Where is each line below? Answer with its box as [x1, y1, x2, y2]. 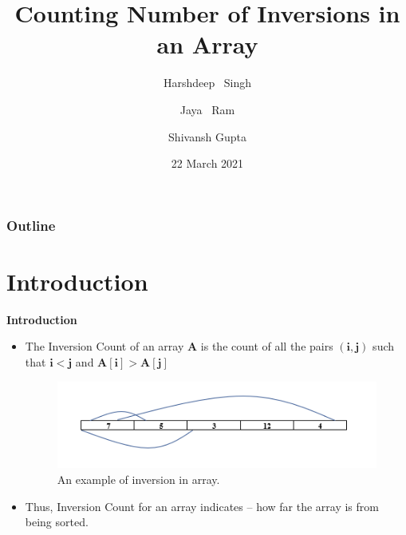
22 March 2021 [171, 155, 244, 172]
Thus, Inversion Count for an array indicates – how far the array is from [25, 497, 379, 514]
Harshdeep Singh [163, 74, 252, 91]
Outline [6, 215, 56, 235]
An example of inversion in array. [57, 471, 220, 487]
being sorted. [25, 513, 89, 530]
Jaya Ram [179, 101, 235, 117]
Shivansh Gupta [168, 128, 246, 145]
